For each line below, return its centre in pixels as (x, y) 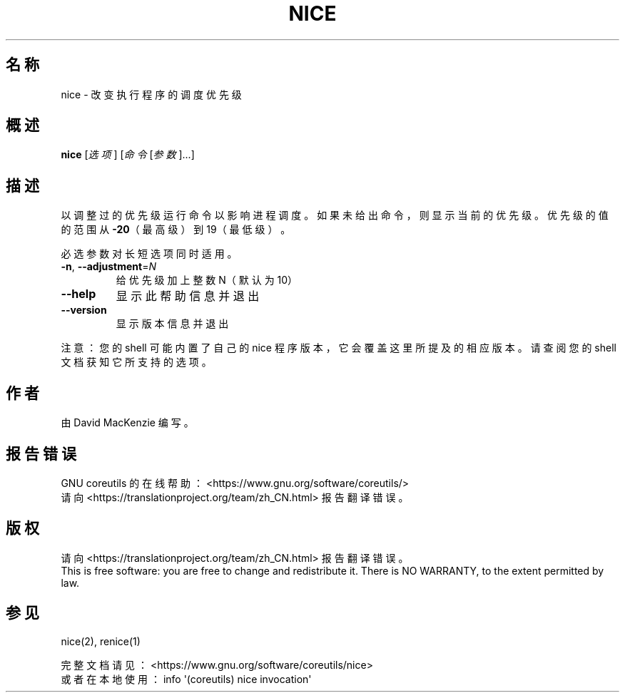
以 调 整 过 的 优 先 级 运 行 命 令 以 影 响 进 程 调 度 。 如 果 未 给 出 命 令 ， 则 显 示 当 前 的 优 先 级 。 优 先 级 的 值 (335, 215)
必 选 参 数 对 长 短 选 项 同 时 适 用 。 (149, 254)
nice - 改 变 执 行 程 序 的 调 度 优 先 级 (151, 94)
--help (78, 294)
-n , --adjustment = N (108, 267)
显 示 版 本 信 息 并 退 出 (172, 324)
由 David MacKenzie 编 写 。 (127, 423)
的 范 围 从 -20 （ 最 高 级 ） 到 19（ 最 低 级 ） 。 (176, 230)
